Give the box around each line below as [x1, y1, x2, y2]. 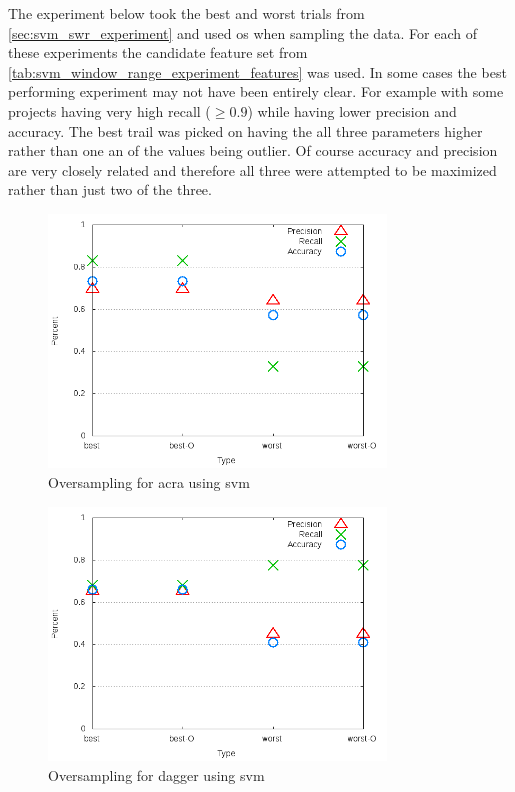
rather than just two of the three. [8, 179, 212, 200]
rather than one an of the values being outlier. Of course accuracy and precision [8, 140, 498, 161]
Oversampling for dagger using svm [48, 764, 265, 785]
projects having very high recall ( [8, 100, 211, 121]
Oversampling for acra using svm [48, 471, 250, 492]
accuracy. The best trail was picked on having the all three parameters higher [8, 120, 483, 141]
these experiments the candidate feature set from [8, 42, 308, 63]
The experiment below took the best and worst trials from [8, 3, 365, 23]
